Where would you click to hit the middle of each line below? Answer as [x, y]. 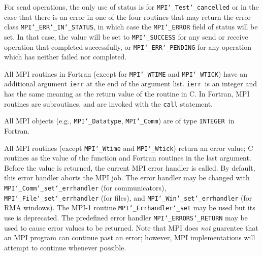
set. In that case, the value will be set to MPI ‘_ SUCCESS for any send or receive [126, 36]
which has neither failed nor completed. [65, 57]
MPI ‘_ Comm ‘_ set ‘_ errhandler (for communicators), [85, 188]
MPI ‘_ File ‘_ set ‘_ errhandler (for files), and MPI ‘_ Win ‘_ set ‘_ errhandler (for [128, 197]
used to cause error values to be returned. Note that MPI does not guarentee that [131, 227]
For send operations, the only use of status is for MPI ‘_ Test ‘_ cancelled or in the [131, 7]
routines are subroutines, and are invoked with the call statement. [109, 103]
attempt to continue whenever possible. [65, 247]
